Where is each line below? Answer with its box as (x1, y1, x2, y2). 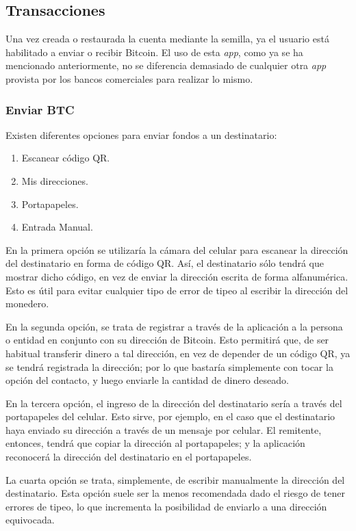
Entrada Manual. (21, 220, 93, 234)
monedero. (5, 296, 49, 311)
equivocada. (5, 513, 55, 527)
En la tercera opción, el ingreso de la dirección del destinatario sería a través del (5, 396, 342, 410)
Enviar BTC (5, 101, 75, 118)
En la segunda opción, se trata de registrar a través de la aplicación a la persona (5, 319, 343, 333)
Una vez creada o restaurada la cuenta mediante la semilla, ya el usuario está (5, 31, 329, 46)
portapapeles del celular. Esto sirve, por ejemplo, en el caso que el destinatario (5, 409, 335, 424)
